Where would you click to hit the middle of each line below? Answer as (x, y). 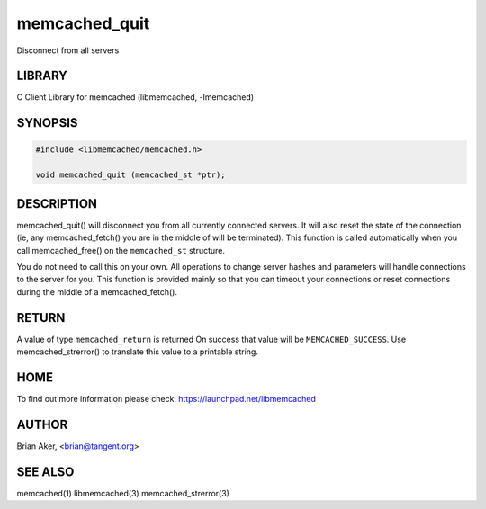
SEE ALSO (45, 472)
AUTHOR (42, 424)
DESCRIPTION (57, 204)
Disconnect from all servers (68, 50)
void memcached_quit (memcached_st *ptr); (130, 175)
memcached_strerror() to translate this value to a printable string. (137, 352)
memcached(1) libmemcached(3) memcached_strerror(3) (123, 493)
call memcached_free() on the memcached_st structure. (121, 250)
